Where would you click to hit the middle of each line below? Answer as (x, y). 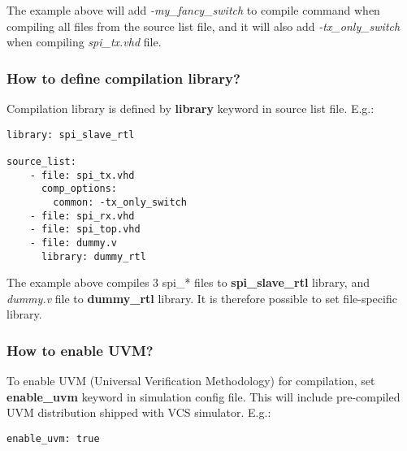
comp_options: (79, 189)
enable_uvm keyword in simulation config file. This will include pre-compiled (203, 396)
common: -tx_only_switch (120, 202)
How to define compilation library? (123, 78)
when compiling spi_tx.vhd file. (84, 42)
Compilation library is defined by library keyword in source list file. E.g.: (191, 108)
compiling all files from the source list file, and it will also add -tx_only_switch (203, 26)
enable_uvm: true (53, 438)
